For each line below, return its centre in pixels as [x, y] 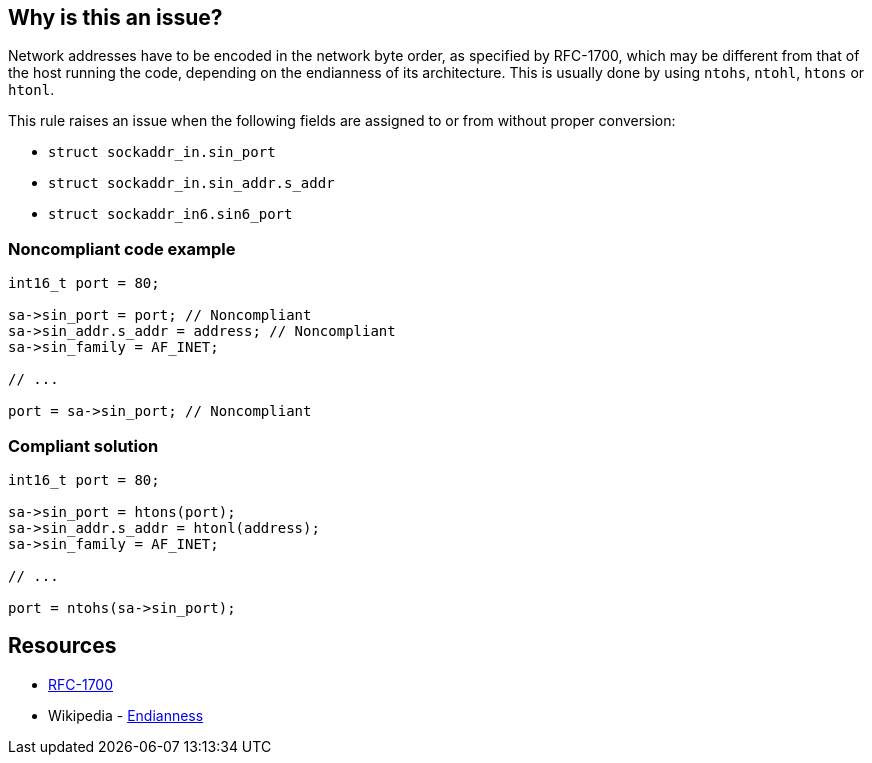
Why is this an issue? [115, 17]
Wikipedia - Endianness [126, 715]
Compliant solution [83, 445]
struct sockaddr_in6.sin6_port [170, 214]
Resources [62, 646]
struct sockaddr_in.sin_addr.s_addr [191, 183]
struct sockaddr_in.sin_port [162, 152]
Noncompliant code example [122, 248]
